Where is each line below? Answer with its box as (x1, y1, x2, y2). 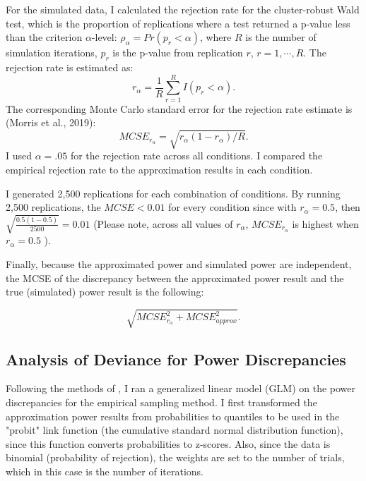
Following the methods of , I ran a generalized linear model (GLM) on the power (6, 381, 356, 396)
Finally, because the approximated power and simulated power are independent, (6, 256, 352, 271)
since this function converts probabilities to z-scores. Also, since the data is (6, 436, 331, 451)
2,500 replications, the (6, 200, 101, 214)
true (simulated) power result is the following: (6, 284, 204, 299)
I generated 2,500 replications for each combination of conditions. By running (6, 185, 341, 200)
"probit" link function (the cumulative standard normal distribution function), (6, 422, 343, 437)
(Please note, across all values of (93, 216, 233, 231)
